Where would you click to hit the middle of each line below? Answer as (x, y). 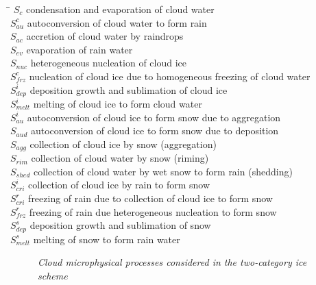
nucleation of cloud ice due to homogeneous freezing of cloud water (170, 76)
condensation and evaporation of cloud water (120, 9)
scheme (53, 275)
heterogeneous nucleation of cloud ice (109, 63)
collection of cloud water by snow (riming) (120, 158)
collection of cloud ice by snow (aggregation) (123, 144)
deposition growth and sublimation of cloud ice (129, 89)
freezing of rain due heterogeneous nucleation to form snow (153, 211)
